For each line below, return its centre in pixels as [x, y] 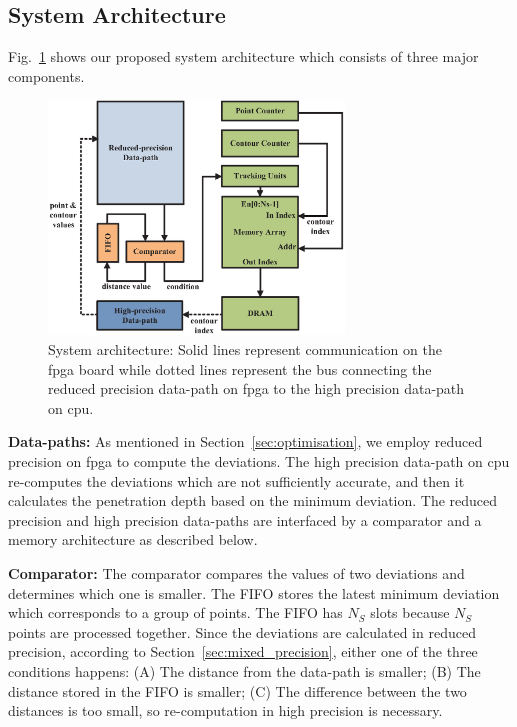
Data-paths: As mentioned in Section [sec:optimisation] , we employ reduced [245, 441]
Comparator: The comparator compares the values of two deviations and [236, 572]
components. [46, 75]
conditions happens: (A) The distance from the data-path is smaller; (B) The [244, 670]
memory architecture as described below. [133, 539]
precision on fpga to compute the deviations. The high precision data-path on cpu [259, 461]
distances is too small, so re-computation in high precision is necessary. [225, 710]
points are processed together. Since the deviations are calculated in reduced [242, 631]
